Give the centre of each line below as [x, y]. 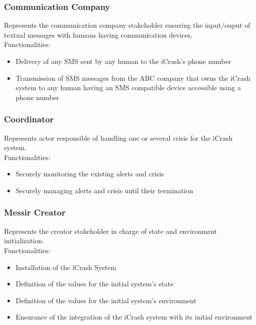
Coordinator [29, 119]
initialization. [24, 241]
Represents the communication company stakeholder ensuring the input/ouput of [127, 25]
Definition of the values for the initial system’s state [95, 284]
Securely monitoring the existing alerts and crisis [90, 174]
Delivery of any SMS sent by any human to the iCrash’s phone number [123, 61]
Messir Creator [35, 212]
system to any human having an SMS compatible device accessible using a [128, 87]
